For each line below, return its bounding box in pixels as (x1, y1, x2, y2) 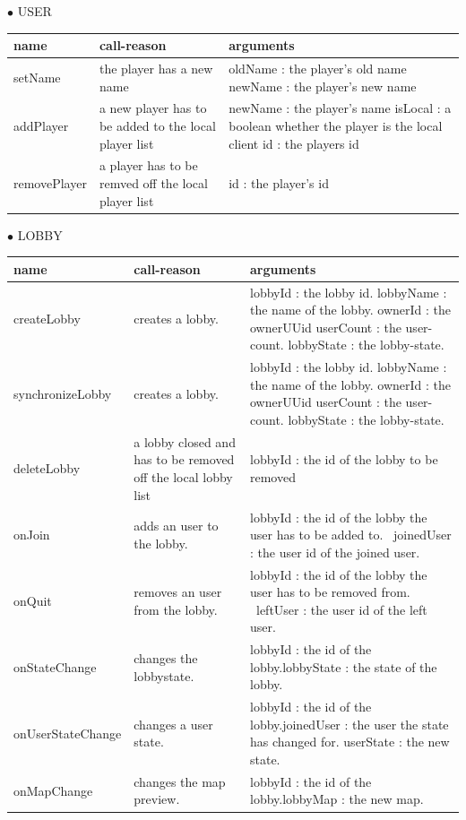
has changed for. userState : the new (249, 732, 450, 751)
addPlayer (13, 116, 69, 134)
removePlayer (13, 174, 87, 192)
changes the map (134, 772, 226, 790)
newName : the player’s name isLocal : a (229, 99, 452, 117)
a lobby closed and (134, 432, 236, 451)
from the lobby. (134, 600, 218, 618)
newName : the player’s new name (229, 76, 417, 95)
